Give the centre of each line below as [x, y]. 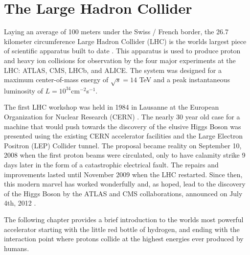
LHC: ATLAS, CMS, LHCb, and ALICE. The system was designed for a [113, 70]
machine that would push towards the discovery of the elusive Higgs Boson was [123, 126]
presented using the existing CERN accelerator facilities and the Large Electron [124, 136]
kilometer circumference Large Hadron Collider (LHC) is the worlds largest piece [125, 41]
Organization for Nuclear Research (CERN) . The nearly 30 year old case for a [122, 117]
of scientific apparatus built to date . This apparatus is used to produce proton [122, 51]
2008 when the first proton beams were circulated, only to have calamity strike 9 [125, 155]
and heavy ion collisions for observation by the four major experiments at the [120, 60]
